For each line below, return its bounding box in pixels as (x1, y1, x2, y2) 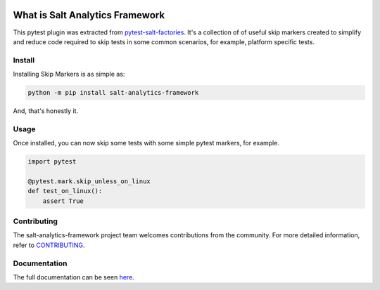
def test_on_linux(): (27, 187, 103, 195)
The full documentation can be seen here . (13, 272, 135, 281)
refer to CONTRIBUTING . (13, 241, 85, 249)
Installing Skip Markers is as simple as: (13, 70, 125, 79)
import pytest (27, 158, 77, 166)
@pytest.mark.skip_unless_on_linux (27, 177, 151, 185)
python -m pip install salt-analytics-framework (27, 88, 199, 97)
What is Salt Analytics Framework (13, 9, 165, 21)
